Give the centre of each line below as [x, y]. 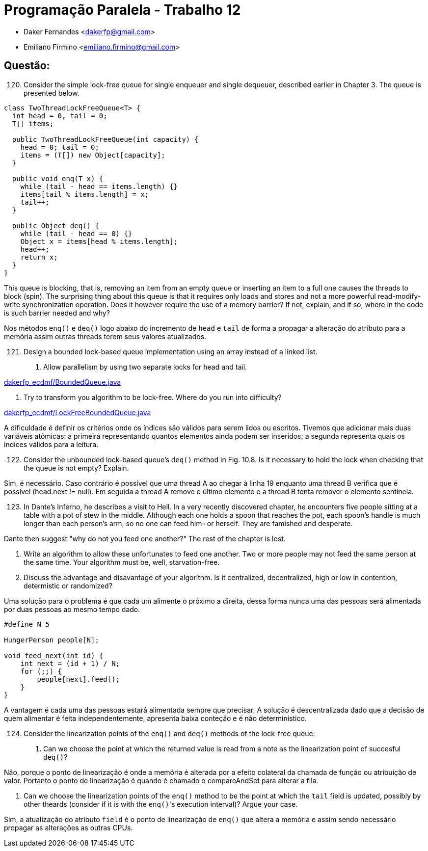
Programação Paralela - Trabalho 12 [122, 10]
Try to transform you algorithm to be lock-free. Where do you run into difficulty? [153, 397]
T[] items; [33, 123]
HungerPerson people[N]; [52, 640]
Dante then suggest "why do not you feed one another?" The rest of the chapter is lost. [145, 538]
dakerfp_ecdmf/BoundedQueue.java [63, 382]
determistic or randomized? [68, 585]
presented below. [52, 93]
